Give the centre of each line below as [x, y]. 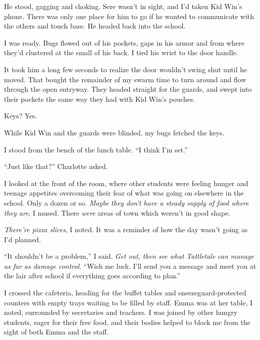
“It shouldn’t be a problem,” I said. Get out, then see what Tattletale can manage [129, 256]
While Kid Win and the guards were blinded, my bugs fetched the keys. [114, 132]
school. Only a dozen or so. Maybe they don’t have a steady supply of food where [126, 202]
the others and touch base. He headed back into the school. [95, 26]
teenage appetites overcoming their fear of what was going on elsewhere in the [124, 193]
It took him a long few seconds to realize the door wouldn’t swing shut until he [125, 69]
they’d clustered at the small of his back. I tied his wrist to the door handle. [121, 52]
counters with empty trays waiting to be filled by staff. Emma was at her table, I [128, 302]
